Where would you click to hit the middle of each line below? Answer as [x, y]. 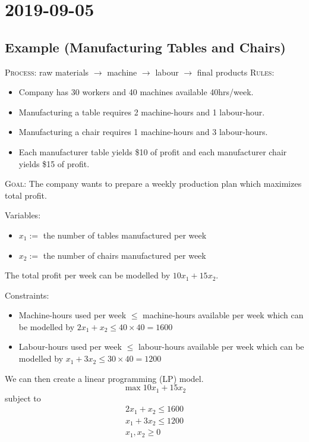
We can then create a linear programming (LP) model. [104, 378]
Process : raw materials [47, 72]
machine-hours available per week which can [223, 315]
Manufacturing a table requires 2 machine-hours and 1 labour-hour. [142, 112]
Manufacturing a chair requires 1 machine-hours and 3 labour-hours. [143, 132]
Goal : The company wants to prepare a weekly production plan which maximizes [153, 184]
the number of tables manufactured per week [125, 235]
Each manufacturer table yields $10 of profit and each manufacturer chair [153, 151]
